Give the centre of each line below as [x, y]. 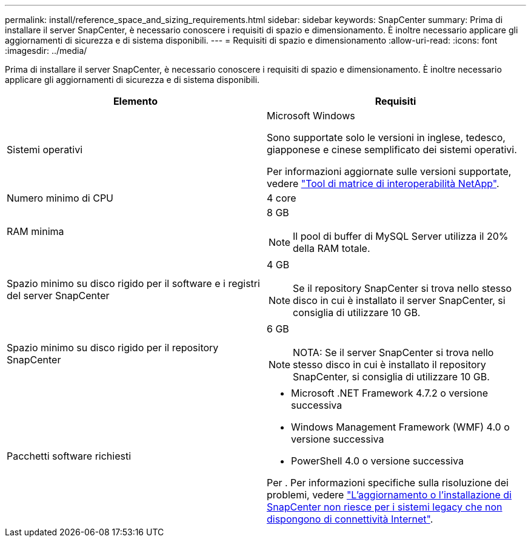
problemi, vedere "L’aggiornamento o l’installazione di [389, 495]
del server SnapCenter [58, 296]
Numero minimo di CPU [60, 198]
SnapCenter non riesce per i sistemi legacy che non [385, 507]
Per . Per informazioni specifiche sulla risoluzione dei [388, 483]
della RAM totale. [332, 248]
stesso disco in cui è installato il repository [389, 365]
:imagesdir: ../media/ [46, 51]
